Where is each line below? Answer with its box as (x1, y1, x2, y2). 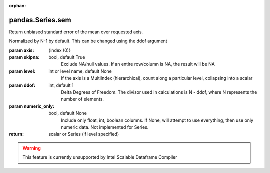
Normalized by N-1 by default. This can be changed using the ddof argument (9, 38, 167, 44)
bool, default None (48, 110, 87, 116)
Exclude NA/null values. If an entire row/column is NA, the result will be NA (61, 61, 215, 67)
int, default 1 (48, 82, 74, 88)
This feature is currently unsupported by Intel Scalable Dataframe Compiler (22, 154, 177, 160)
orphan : (9, 3, 26, 8)
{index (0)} (48, 47, 71, 53)
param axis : (9, 47, 34, 53)
